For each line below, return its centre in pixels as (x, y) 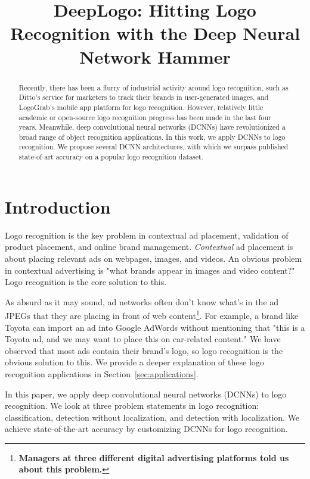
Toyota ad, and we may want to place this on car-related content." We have (143, 339)
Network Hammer (155, 56)
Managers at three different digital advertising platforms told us (154, 457)
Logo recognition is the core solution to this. (86, 282)
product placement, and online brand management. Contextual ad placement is (149, 247)
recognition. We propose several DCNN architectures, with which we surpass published (154, 147)
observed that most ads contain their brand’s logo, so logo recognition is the (144, 350)
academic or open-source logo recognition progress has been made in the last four (145, 117)
